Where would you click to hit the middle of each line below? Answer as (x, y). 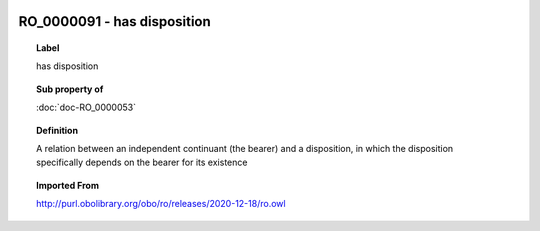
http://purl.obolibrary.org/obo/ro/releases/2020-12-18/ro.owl (161, 204)
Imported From (68, 185)
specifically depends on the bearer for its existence (142, 162)
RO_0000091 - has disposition (115, 21)
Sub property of (70, 89)
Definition (57, 130)
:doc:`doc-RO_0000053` (86, 107)
